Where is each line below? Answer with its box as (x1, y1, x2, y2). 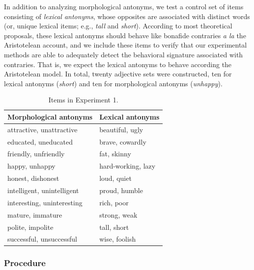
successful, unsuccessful (7, 234, 78, 244)
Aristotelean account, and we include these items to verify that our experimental (4, 40, 247, 50)
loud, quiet (99, 173, 132, 183)
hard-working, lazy (99, 161, 156, 171)
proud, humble (99, 185, 143, 195)
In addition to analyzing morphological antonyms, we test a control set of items (4, 1, 244, 11)
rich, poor (99, 197, 129, 207)
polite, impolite (7, 221, 54, 232)
